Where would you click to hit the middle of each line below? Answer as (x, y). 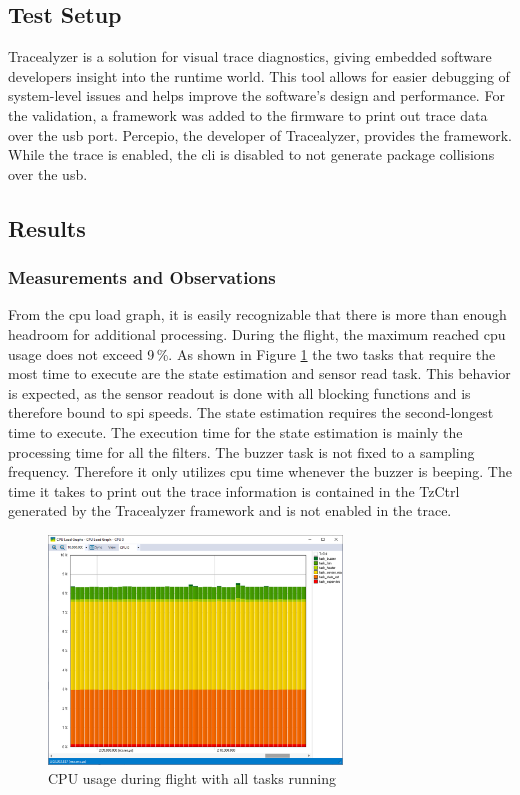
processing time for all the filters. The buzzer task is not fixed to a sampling (241, 451)
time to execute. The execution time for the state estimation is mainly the (235, 431)
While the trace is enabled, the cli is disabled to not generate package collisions (251, 154)
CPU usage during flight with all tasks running (192, 778)
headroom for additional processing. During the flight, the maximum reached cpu (257, 333)
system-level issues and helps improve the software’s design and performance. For (256, 95)
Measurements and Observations (142, 277)
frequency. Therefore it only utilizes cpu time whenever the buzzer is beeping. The (260, 471)
